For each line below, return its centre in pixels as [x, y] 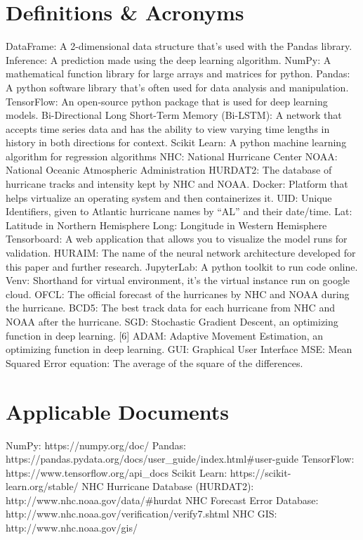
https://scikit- [260, 472]
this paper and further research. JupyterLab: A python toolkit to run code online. [182, 266]
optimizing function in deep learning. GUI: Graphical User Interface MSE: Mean [179, 349]
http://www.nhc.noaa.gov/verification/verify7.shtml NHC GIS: [141, 514]
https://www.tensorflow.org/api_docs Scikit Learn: [117, 472]
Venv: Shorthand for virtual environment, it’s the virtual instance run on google [178, 280]
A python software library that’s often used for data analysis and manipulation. [177, 87]
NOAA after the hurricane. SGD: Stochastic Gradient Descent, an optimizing [172, 321]
